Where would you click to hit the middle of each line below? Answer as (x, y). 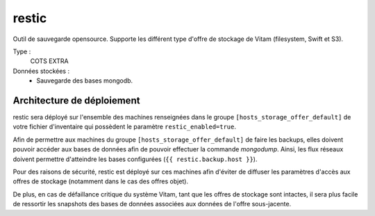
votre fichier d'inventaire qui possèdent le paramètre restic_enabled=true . (124, 127)
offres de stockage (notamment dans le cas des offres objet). (101, 181)
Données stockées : (41, 71)
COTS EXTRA (49, 61)
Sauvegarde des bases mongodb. (85, 81)
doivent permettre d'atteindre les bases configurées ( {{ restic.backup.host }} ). (135, 159)
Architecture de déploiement (76, 100)
